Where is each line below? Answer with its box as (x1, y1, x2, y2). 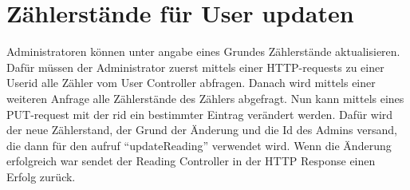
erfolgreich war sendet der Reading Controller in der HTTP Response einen (6, 152, 376, 169)
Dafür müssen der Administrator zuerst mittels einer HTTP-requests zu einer (6, 58, 384, 75)
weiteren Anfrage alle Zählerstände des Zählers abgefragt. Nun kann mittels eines (6, 89, 404, 106)
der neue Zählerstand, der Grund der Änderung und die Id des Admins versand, (6, 121, 397, 138)
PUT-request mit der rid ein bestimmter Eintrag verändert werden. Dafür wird (6, 105, 393, 122)
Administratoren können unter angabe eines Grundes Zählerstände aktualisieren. (6, 43, 400, 60)
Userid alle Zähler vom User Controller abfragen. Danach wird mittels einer (6, 74, 376, 91)
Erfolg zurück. (6, 168, 76, 184)
